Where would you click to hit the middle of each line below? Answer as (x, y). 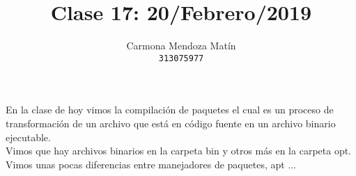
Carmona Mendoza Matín (181, 46)
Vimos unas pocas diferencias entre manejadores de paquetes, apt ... (151, 164)
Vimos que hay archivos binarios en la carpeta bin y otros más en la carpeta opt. (179, 151)
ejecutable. (28, 137)
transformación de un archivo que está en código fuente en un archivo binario (171, 123)
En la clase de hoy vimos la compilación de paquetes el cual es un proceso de (170, 110)
